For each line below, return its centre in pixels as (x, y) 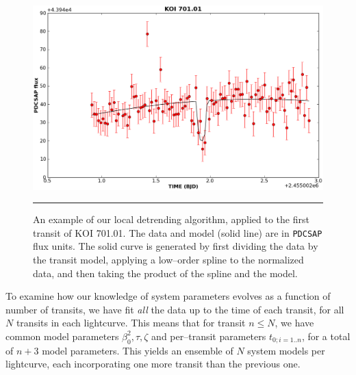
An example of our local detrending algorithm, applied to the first (171, 219)
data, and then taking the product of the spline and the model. (165, 273)
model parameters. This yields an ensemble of (138, 350)
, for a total (326, 336)
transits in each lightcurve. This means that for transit (131, 323)
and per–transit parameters (209, 336)
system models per (286, 350)
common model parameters (62, 336)
